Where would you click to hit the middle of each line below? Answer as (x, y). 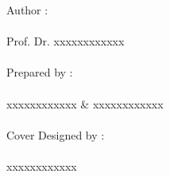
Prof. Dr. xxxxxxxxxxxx (66, 41)
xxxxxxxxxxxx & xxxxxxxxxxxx (85, 103)
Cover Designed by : (56, 134)
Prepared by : (40, 72)
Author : (27, 10)
